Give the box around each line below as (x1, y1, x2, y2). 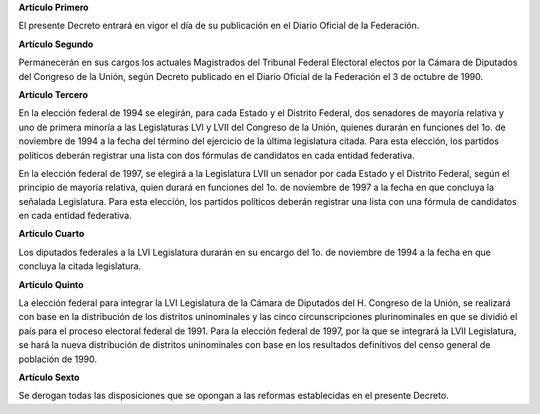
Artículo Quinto (18, 278, 84, 290)
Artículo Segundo (18, 38, 94, 50)
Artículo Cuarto (18, 228, 85, 240)
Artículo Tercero (18, 88, 89, 100)
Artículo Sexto (18, 371, 80, 383)
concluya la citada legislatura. (18, 260, 142, 272)
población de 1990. (18, 353, 98, 365)
